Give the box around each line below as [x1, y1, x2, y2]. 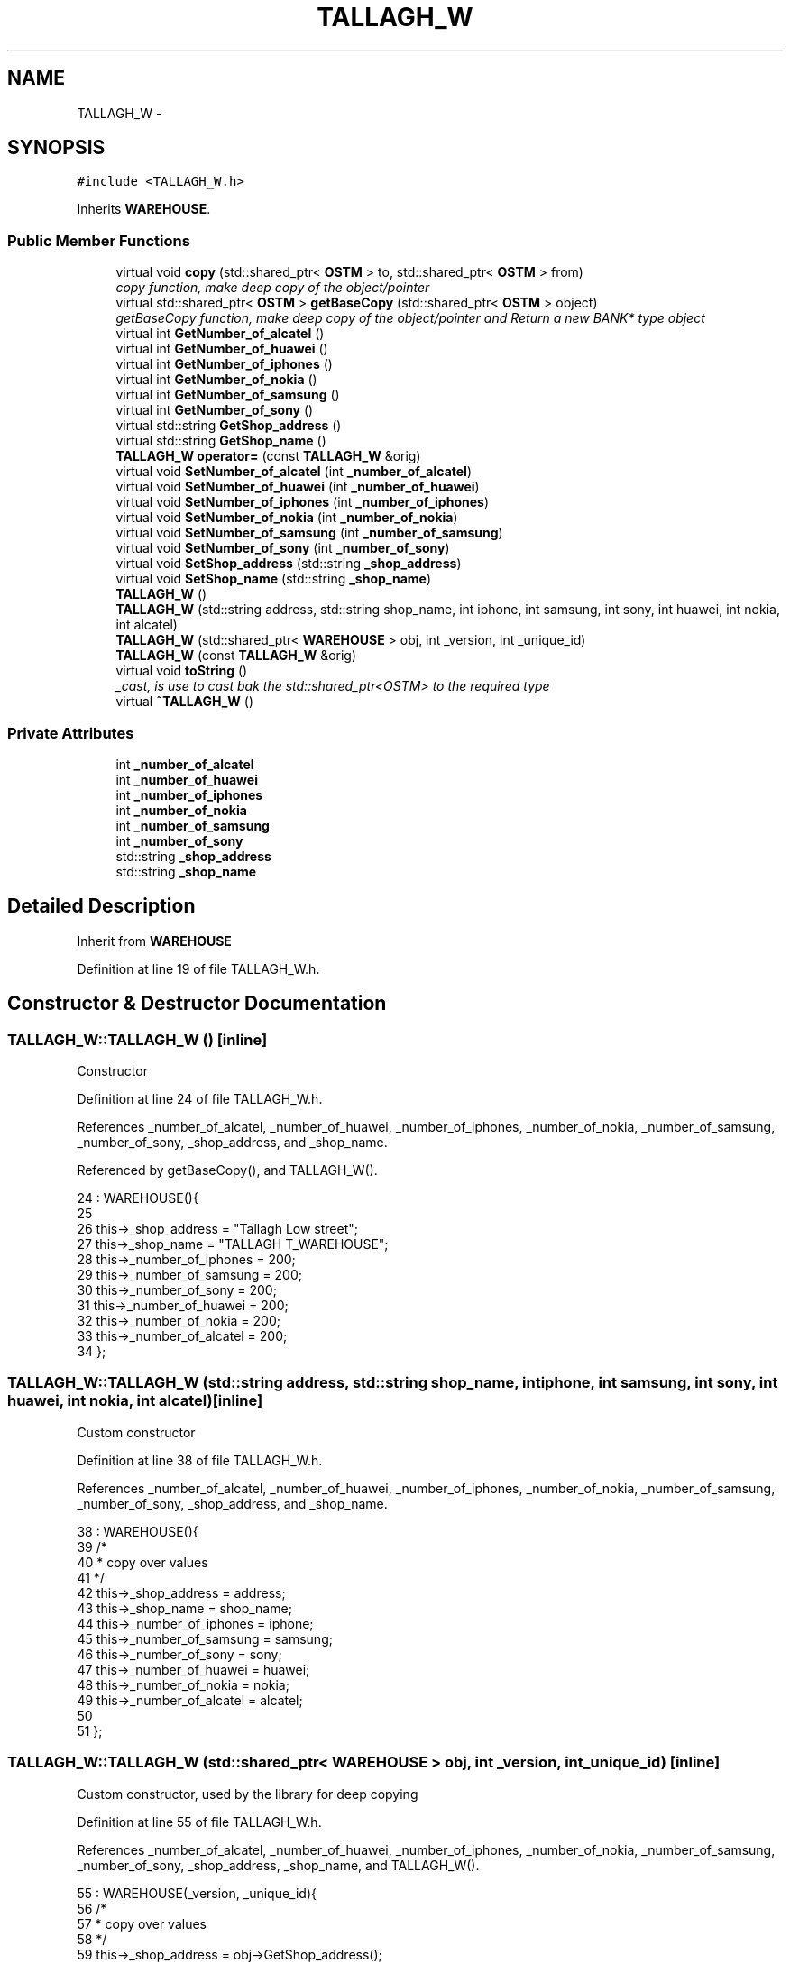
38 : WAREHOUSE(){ [77, 1523, 198, 1539]
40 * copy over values [77, 1554, 208, 1570]
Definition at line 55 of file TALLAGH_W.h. [77, 1813, 322, 1830]
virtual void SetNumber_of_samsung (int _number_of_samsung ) [115, 525, 503, 541]
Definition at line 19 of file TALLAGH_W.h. [77, 960, 320, 977]
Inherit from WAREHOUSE [77, 932, 232, 949]
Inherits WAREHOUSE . [77, 201, 211, 217]
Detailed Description [7, 895, 196, 918]
